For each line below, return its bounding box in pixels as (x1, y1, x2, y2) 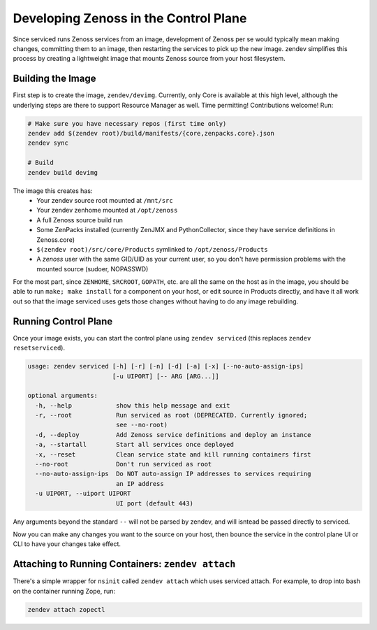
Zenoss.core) (36, 235, 75, 244)
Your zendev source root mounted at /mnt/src (36, 196, 174, 204)
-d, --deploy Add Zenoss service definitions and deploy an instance (35, 431, 311, 438)
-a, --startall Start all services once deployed (35, 441, 234, 449)
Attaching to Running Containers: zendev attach (13, 558, 236, 570)
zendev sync (27, 139, 69, 147)
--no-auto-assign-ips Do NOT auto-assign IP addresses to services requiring (35, 470, 311, 478)
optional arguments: (27, 392, 98, 400)
